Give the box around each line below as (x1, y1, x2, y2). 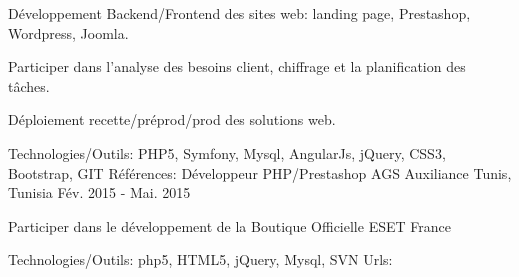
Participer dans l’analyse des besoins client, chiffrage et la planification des (8, 56, 466, 77)
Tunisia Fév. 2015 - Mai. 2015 (8, 182, 191, 203)
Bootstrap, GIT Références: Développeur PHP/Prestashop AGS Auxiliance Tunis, (8, 162, 512, 183)
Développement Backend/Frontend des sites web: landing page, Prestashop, (8, 3, 471, 23)
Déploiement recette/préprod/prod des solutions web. (8, 109, 336, 130)
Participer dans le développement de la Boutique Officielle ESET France (8, 215, 451, 236)
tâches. (8, 75, 50, 96)
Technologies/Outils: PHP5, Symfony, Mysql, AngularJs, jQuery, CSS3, (8, 142, 446, 163)
